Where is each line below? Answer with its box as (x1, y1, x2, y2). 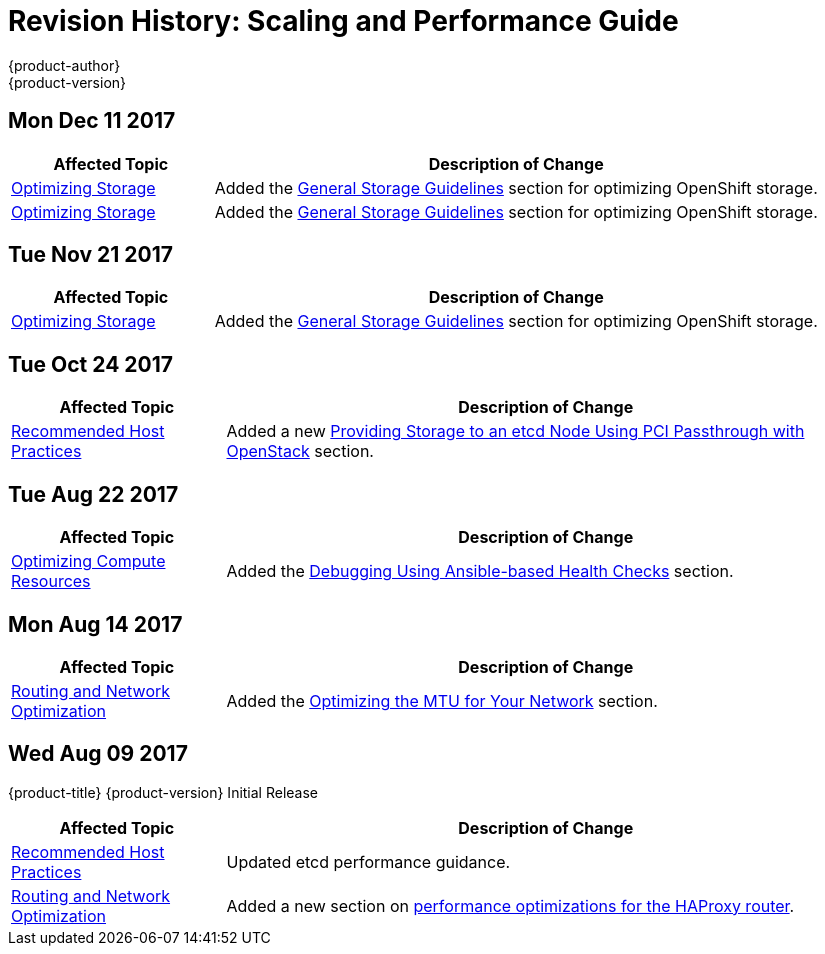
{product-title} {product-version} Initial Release (8, 783, 319, 801)
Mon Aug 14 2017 (8, 611, 183, 637)
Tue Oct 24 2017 (8, 351, 173, 377)
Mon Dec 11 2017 (8, 108, 176, 134)
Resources (11, 571, 91, 592)
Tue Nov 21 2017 (8, 242, 174, 268)
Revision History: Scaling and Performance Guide (8, 4, 679, 38)
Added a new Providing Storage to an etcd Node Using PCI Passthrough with (226, 421, 805, 442)
